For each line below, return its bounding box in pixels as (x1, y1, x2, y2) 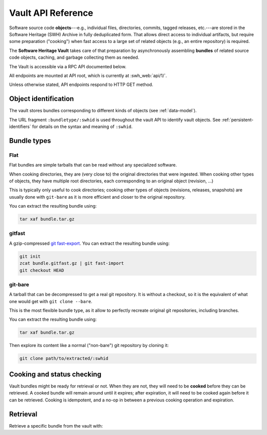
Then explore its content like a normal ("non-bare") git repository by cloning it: (9, 343, 169, 348)
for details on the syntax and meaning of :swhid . (32, 124, 133, 130)
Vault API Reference (9, 7, 93, 18)
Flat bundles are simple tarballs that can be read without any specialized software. (9, 162, 178, 168)
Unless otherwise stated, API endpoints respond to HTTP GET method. (9, 82, 153, 87)
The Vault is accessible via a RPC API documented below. (9, 63, 127, 69)
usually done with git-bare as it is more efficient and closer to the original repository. (9, 194, 186, 200)
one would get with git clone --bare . (9, 298, 92, 304)
